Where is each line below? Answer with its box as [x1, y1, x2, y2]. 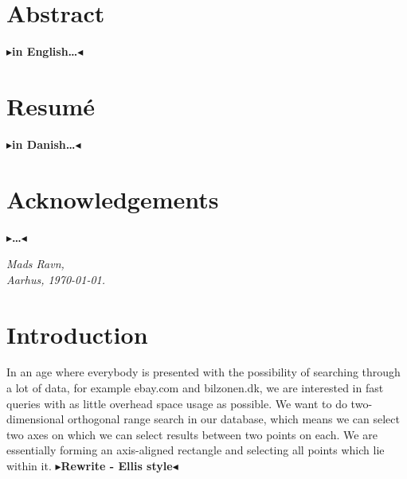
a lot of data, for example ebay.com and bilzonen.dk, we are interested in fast [6, 380, 384, 396]
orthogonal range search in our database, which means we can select [68, 411, 401, 427]
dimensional [6, 411, 65, 427]
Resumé [6, 89, 96, 122]
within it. [6, 458, 52, 474]
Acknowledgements [6, 182, 219, 215]
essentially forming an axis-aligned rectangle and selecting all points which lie [6, 442, 385, 458]
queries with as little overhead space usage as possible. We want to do [6, 395, 347, 411]
